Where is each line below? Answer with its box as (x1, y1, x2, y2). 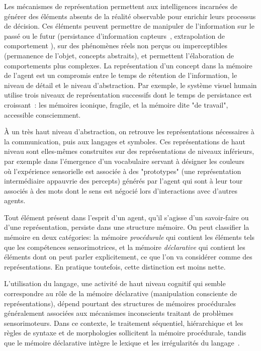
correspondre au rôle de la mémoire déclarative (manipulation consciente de (4, 288, 237, 299)
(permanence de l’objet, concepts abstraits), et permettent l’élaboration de (4, 50, 234, 60)
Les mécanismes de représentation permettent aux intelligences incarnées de (4, 1, 237, 11)
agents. (4, 195, 26, 206)
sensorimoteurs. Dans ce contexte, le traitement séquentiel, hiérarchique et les (4, 317, 243, 328)
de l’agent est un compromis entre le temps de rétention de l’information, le (4, 70, 237, 80)
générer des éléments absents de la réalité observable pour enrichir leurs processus (4, 11, 256, 21)
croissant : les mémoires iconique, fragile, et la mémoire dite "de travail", (4, 99, 228, 110)
